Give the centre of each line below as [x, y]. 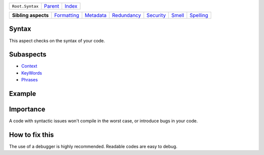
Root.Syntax [25, 6]
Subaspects [28, 54]
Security [156, 15]
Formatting [66, 15]
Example [22, 94]
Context [29, 66]
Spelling [199, 15]
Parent [52, 6]
